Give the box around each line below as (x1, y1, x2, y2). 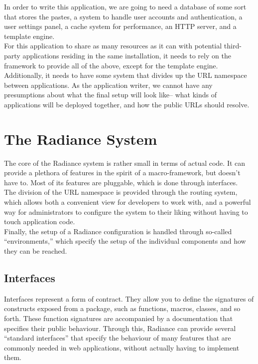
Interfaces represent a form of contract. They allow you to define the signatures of (4, 293, 254, 304)
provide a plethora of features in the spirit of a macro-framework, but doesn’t (4, 167, 241, 178)
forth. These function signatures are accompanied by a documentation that (4, 313, 233, 323)
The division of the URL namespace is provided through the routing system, (4, 187, 238, 197)
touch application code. (4, 216, 75, 227)
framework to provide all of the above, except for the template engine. (4, 60, 218, 70)
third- (224, 40, 242, 51)
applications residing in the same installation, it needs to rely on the (22, 50, 231, 60)
